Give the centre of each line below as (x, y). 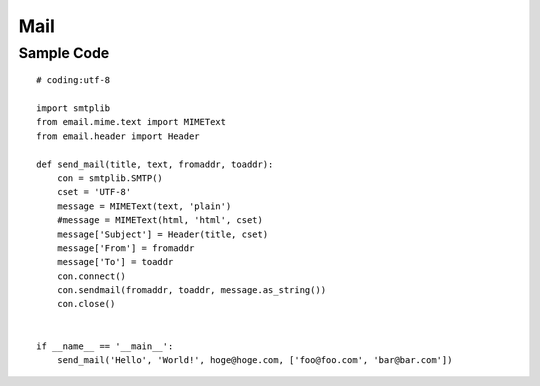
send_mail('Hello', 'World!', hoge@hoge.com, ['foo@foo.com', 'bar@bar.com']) (254, 360)
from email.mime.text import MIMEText (131, 122)
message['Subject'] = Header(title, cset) (162, 234)
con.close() (86, 304)
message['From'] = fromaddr (125, 248)
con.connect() (91, 276)
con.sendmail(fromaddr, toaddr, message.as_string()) (191, 290)
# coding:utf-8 (73, 80)
